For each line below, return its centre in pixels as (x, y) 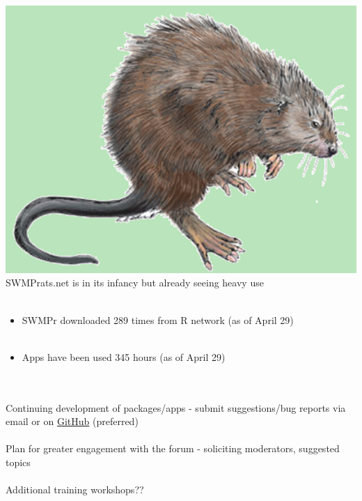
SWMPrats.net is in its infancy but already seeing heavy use (135, 283)
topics (18, 462)
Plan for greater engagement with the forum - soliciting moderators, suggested (173, 448)
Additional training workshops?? (75, 490)
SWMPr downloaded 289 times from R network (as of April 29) (158, 319)
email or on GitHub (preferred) (72, 421)
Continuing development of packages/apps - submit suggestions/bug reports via (176, 407)
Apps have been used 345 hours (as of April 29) (124, 356)
